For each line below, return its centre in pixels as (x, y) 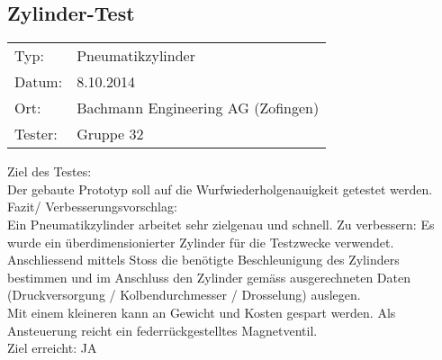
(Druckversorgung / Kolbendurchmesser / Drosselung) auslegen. (184, 295)
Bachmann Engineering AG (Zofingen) (198, 108)
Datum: (39, 82)
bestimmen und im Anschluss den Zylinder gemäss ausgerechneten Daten (209, 277)
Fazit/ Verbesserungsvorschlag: (92, 207)
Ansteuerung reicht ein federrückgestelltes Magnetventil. (162, 330)
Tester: (36, 134)
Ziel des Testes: (50, 171)
